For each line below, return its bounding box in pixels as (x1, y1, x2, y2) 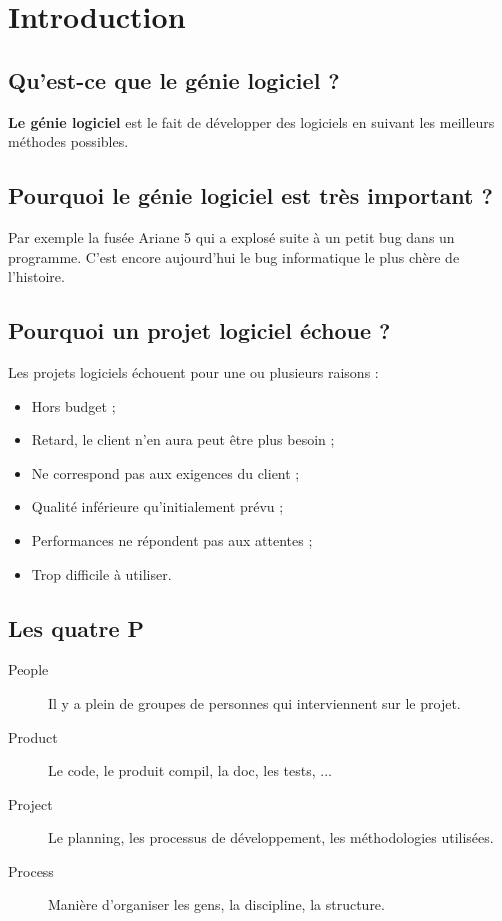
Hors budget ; (31, 395, 116, 416)
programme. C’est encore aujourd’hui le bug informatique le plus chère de (8, 246, 460, 267)
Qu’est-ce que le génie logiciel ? (8, 64, 340, 95)
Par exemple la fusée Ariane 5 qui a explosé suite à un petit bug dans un (8, 226, 455, 247)
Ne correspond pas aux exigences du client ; (31, 462, 300, 483)
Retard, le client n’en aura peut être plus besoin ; (31, 429, 335, 450)
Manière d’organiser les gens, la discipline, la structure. (48, 894, 385, 915)
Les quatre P (8, 612, 145, 643)
